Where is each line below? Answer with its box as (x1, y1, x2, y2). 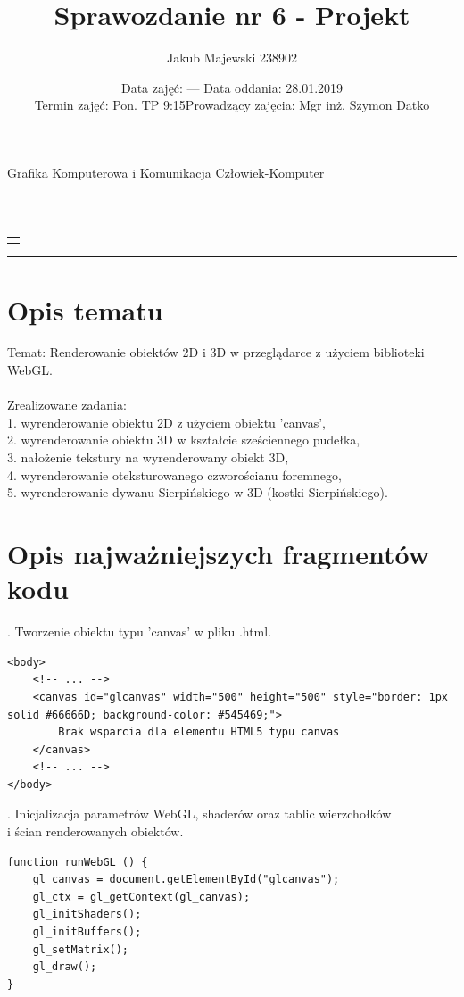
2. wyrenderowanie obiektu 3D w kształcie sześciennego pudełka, (7, 430, 360, 449)
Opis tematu (7, 291, 163, 328)
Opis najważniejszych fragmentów (7, 536, 429, 571)
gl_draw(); (32, 960, 97, 974)
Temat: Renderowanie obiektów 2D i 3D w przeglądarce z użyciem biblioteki (7, 343, 425, 361)
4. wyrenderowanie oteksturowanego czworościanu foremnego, (7, 465, 342, 484)
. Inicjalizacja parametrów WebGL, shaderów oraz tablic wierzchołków (7, 804, 392, 823)
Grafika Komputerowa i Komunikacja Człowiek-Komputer (7, 162, 325, 181)
